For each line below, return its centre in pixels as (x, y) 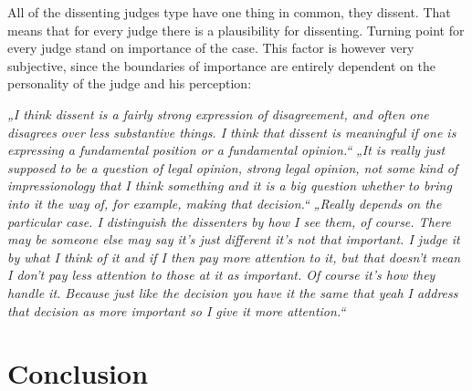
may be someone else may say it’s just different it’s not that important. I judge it (234, 239)
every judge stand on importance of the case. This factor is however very (211, 48)
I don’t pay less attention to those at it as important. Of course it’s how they (221, 275)
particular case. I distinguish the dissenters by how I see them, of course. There (229, 221)
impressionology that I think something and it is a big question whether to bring (230, 185)
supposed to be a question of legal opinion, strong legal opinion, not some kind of (233, 167)
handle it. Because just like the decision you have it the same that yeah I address (233, 292)
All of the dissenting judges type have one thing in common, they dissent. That (229, 12)
